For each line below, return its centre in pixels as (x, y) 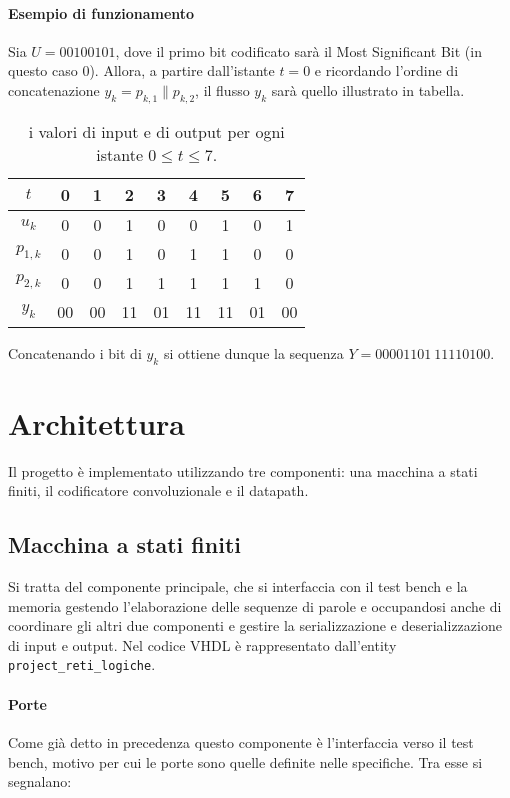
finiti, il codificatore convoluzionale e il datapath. (158, 490)
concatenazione (54, 89)
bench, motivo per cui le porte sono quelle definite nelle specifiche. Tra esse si (245, 761)
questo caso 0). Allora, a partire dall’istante (141, 70)
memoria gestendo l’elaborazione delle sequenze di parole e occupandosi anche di (255, 605)
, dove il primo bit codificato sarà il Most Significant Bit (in (298, 50)
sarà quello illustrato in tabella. (368, 89)
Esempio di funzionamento (101, 12)
